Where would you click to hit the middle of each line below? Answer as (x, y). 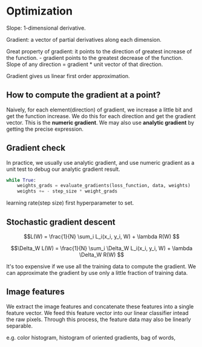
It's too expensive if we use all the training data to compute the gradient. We (101, 266)
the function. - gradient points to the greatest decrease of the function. (95, 58)
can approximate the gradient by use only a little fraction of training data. (97, 273)
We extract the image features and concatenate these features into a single (100, 306)
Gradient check (36, 148)
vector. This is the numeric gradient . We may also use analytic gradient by (100, 122)
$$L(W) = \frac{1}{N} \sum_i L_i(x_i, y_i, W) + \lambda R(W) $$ (102, 236)
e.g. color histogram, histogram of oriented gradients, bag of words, (91, 337)
